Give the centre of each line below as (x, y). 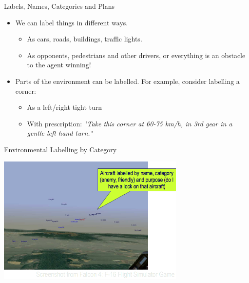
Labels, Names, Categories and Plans (59, 6)
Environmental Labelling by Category (60, 149)
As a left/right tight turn (64, 107)
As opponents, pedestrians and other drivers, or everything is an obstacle (136, 55)
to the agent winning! (59, 65)
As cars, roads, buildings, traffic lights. (85, 39)
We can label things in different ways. (72, 22)
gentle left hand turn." (60, 133)
